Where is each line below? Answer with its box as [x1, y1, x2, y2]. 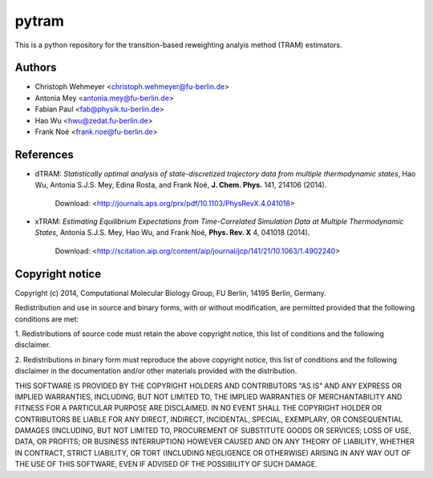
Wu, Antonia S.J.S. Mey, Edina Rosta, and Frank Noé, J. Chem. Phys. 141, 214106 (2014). [34, 180, 327, 190]
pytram [14, 12, 64, 30]
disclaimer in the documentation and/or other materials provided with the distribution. [14, 366, 297, 376]
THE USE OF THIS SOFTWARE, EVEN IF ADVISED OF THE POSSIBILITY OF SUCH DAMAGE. [14, 460, 318, 469]
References [14, 148, 74, 161]
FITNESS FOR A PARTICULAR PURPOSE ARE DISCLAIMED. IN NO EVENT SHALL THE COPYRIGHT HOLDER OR [14, 403, 382, 413]
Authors [14, 61, 57, 75]
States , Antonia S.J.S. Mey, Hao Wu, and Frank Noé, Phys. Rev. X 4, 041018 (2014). [34, 228, 310, 237]
